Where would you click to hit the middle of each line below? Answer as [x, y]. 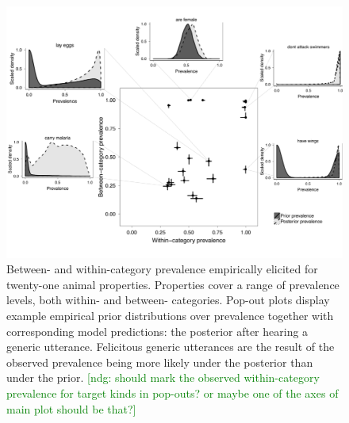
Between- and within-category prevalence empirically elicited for [162, 269]
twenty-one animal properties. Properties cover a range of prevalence [173, 284]
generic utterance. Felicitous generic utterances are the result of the [171, 347]
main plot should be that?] [71, 408]
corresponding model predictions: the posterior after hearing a [157, 331]
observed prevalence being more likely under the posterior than [160, 362]
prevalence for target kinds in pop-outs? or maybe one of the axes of [173, 393]
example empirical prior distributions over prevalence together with [170, 315]
